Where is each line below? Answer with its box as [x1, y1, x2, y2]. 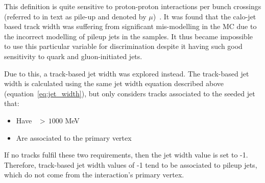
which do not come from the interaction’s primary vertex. [4, 169, 184, 180]
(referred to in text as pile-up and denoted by [4, 11, 147, 21]
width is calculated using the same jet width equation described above [4, 78, 224, 89]
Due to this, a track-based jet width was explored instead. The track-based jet [4, 68, 249, 79]
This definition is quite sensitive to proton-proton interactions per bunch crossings [4, 1, 261, 11]
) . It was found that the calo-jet [153, 11, 256, 21]
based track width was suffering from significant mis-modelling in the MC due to [4, 21, 257, 32]
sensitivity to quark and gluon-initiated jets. [4, 50, 142, 61]
